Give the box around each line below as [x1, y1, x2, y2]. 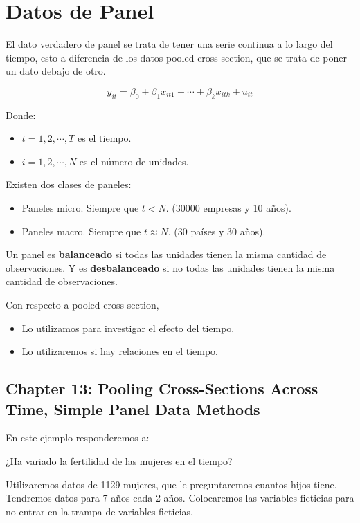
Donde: [6, 107, 36, 122]
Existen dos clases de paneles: [6, 177, 132, 192]
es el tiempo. [77, 131, 132, 145]
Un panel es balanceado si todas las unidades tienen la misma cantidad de [6, 247, 327, 261]
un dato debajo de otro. [6, 64, 106, 78]
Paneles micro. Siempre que [21, 201, 139, 215]
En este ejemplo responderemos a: [6, 430, 150, 445]
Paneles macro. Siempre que [21, 223, 141, 238]
